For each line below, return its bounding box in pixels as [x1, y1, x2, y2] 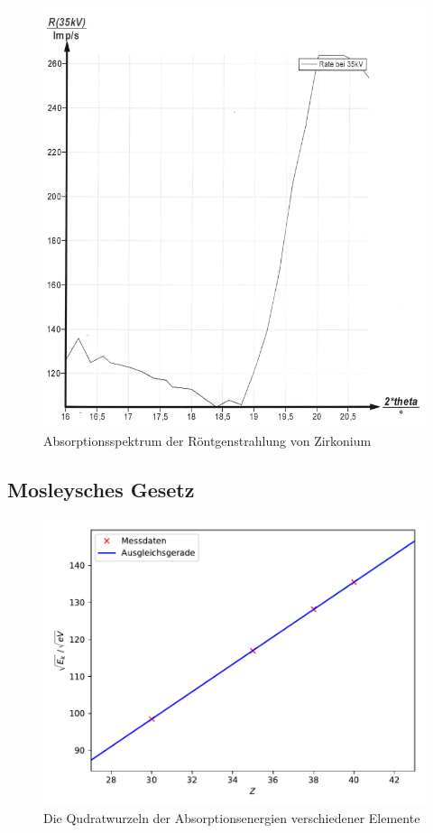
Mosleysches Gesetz [7, 475, 195, 503]
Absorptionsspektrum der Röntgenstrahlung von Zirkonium [43, 430, 372, 449]
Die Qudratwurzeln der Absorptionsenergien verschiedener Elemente [43, 809, 420, 828]
